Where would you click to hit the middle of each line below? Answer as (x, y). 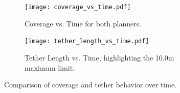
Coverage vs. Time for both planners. (83, 23)
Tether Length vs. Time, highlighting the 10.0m (99, 57)
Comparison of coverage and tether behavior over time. (91, 85)
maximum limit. (50, 67)
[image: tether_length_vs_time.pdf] (87, 41)
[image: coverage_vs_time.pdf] (78, 7)
